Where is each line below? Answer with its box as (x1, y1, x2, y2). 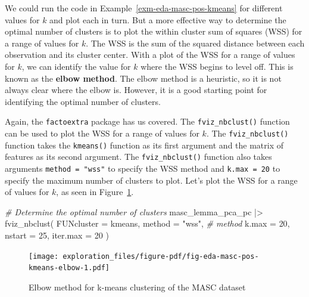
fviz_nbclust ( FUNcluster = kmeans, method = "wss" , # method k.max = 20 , (5, 217, 290, 230)
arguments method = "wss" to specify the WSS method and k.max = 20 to (5, 162, 280, 174)
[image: (29, 252, 59, 261)
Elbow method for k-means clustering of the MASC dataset (29, 280, 246, 293)
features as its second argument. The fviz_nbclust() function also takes (5, 150, 272, 163)
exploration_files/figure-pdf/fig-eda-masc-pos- (63, 252, 259, 261)
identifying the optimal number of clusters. (5, 95, 161, 107)
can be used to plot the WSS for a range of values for (5, 127, 199, 139)
